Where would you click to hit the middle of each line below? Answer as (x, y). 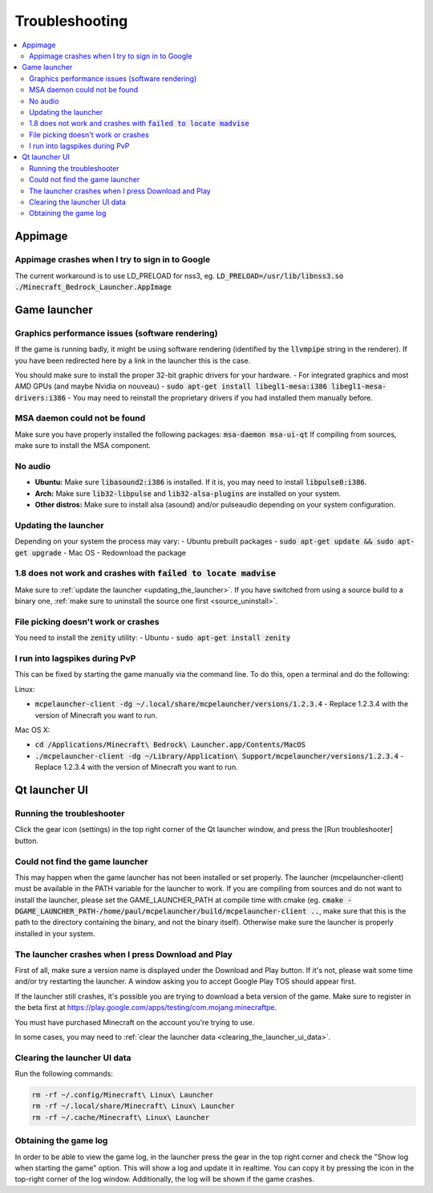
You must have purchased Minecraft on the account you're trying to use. (135, 1022)
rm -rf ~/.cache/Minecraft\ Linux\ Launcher (121, 1117)
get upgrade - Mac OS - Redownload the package (100, 552)
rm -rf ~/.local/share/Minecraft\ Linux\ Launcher (134, 1106)
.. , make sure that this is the (358, 911)
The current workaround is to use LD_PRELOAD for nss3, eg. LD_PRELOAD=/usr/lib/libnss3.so (179, 275)
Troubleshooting (71, 21)
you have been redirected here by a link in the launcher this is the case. (133, 360)
